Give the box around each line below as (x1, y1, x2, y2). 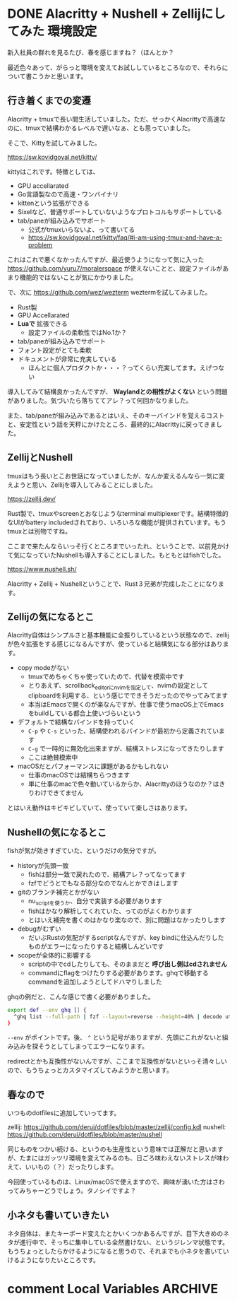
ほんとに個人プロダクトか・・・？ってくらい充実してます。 (28, 363, 200, 372)
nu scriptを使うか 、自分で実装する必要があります (28, 896, 163, 907)
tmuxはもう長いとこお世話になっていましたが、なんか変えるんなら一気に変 (7, 471, 225, 480)
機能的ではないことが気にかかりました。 (19, 273, 138, 281)
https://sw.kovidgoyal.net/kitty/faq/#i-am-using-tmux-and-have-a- (28, 233, 223, 242)
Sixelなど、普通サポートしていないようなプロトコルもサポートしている (17, 207, 223, 216)
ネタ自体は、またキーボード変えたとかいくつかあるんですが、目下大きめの (7, 1230, 224, 1238)
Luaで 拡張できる (17, 319, 68, 328)
